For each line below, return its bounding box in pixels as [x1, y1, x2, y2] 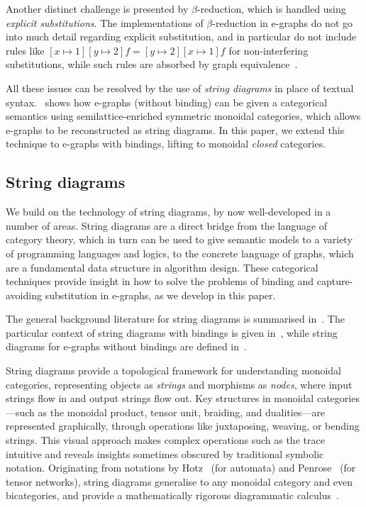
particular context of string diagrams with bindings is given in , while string [6, 325, 338, 340]
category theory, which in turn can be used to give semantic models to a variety [6, 232, 353, 247]
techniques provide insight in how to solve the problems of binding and [6, 274, 314, 289]
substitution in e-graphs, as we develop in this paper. [45, 287, 276, 302]
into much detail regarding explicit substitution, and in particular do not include [6, 29, 357, 44]
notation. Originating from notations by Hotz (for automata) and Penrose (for [6, 460, 356, 475]
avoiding [6, 287, 42, 302]
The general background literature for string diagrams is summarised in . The [6, 311, 345, 326]
